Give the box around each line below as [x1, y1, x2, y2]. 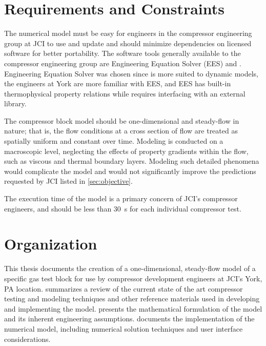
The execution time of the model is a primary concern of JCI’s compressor [4, 193, 238, 204]
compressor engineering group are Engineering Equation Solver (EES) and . [4, 57, 241, 68]
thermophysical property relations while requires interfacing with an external [4, 88, 245, 99]
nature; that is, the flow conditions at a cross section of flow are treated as [4, 125, 238, 136]
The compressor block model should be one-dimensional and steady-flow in [4, 115, 239, 126]
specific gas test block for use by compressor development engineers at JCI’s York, [4, 273, 262, 283]
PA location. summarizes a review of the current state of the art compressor [4, 283, 243, 294]
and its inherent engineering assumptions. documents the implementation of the [4, 313, 255, 324]
